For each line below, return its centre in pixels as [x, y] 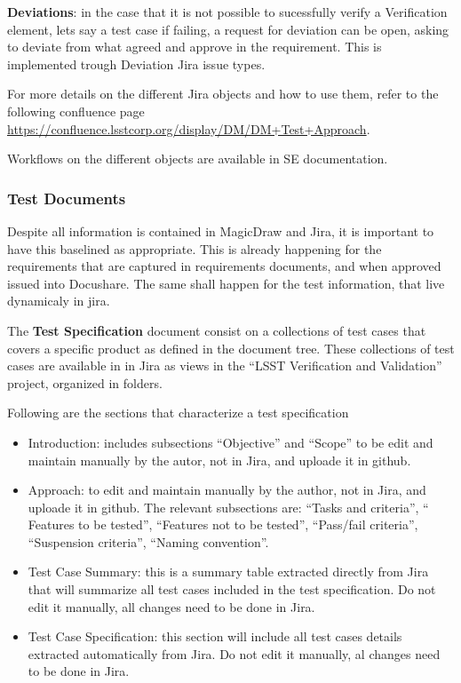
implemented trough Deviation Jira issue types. [136, 64]
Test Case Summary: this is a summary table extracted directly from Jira [228, 572]
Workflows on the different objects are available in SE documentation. [198, 159]
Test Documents [67, 198]
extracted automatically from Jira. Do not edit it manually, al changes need [234, 653]
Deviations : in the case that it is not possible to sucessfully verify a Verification [227, 12]
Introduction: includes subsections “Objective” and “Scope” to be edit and [230, 442]
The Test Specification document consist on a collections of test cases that [217, 330]
